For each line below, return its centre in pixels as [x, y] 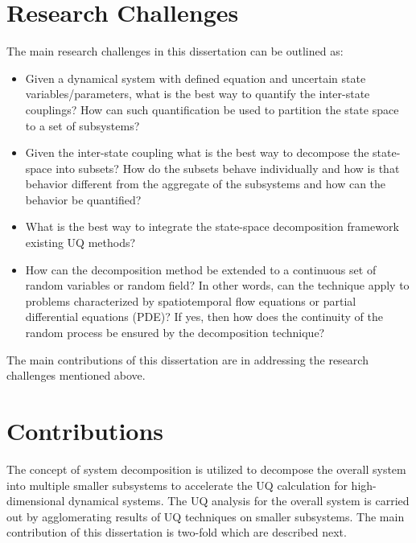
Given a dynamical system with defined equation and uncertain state [196, 78]
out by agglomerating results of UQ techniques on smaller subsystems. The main [206, 516]
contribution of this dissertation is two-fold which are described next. [177, 532]
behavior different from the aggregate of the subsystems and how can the [206, 184]
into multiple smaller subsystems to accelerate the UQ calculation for [177, 485]
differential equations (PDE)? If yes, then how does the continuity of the [204, 317]
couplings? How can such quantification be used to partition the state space [212, 109]
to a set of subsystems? [82, 125]
